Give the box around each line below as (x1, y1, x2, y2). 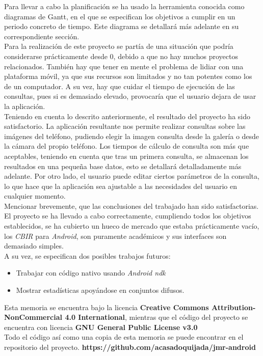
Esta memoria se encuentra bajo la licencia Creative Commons (4, 302, 209, 312)
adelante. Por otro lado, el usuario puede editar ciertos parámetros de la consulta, (4, 171, 259, 181)
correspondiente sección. (4, 31, 80, 41)
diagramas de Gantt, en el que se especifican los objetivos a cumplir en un (4, 11, 235, 21)
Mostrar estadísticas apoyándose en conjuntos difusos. (16, 285, 185, 295)
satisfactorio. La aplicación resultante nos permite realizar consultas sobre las (4, 121, 246, 131)
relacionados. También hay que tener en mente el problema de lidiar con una (4, 61, 244, 71)
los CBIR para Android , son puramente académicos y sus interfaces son (4, 230, 227, 241)
